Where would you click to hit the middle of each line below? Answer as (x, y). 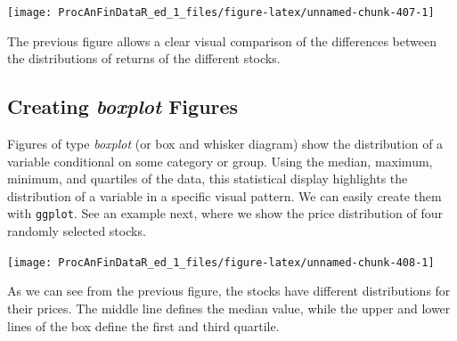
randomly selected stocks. (77, 231)
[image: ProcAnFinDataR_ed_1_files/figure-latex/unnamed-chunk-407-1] (221, 12)
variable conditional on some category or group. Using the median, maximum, (220, 161)
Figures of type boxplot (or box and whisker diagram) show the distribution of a (225, 144)
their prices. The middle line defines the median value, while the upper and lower (229, 308)
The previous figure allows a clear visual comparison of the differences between (222, 41)
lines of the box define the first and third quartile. (143, 325)
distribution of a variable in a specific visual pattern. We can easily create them (224, 195)
